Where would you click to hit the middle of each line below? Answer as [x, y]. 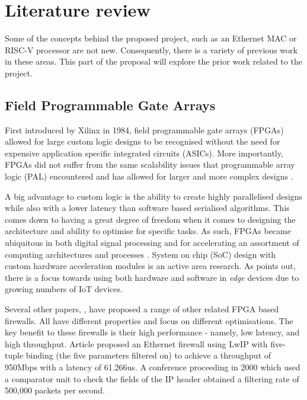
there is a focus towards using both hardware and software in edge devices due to [152, 277]
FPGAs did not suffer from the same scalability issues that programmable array [150, 164]
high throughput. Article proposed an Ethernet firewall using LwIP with [136, 343]
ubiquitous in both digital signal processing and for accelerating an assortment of [152, 243]
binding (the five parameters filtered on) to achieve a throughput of [148, 355]
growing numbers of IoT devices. [64, 289]
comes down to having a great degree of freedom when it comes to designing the [150, 219]
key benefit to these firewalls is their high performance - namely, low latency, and [152, 332]
